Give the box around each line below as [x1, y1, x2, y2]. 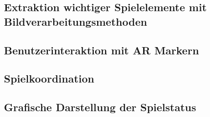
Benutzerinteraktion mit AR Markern [4, 42, 199, 57]
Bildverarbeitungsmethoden [4, 14, 147, 29]
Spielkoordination [4, 71, 95, 86]
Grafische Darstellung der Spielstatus [4, 100, 196, 115]
